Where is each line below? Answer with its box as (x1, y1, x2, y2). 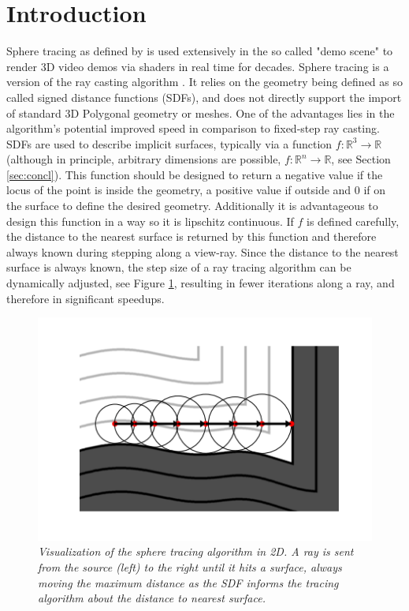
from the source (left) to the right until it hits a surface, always (38, 559, 342, 575)
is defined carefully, (307, 212, 400, 229)
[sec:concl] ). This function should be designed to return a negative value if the (6, 166, 383, 182)
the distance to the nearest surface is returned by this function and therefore (6, 228, 377, 245)
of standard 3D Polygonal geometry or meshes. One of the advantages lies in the (6, 104, 395, 121)
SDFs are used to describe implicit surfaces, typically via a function (6, 135, 333, 152)
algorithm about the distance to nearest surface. (38, 590, 266, 606)
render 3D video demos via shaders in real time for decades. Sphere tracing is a (6, 58, 389, 74)
